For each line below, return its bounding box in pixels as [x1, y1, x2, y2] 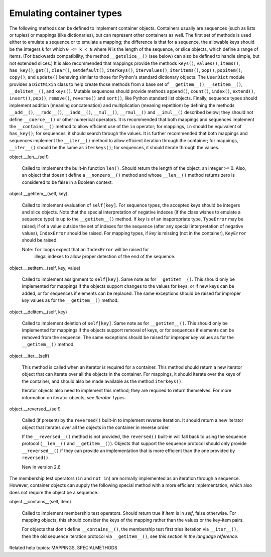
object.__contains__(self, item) [9, 499, 71, 505]
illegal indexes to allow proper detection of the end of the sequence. [34, 254, 176, 260]
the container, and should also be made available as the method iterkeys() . [22, 378, 183, 384]
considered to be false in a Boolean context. [22, 179, 113, 185]
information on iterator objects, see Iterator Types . [22, 394, 126, 400]
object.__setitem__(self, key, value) [9, 265, 81, 271]
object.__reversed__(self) [9, 406, 61, 412]
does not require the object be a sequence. [9, 489, 99, 495]
